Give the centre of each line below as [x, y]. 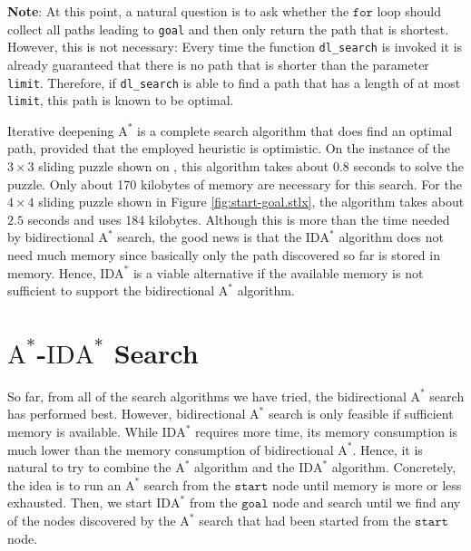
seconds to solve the [409, 166]
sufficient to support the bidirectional [111, 290]
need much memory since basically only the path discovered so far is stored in [224, 254]
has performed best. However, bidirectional [127, 414]
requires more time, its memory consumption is [327, 432]
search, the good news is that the [210, 237]
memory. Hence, [52, 272]
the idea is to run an [64, 484]
